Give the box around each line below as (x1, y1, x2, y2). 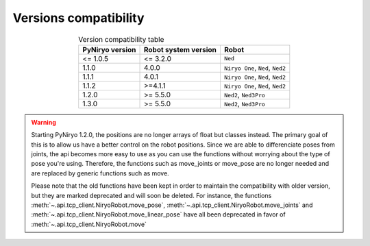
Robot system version (143, 45, 217, 54)
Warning (31, 118, 56, 126)
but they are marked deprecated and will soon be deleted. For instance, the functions (31, 191, 272, 199)
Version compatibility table (78, 34, 164, 44)
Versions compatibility (12, 10, 145, 25)
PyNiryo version (82, 45, 136, 54)
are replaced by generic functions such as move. (31, 169, 169, 177)
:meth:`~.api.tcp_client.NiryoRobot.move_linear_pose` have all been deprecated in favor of (31, 210, 286, 219)
